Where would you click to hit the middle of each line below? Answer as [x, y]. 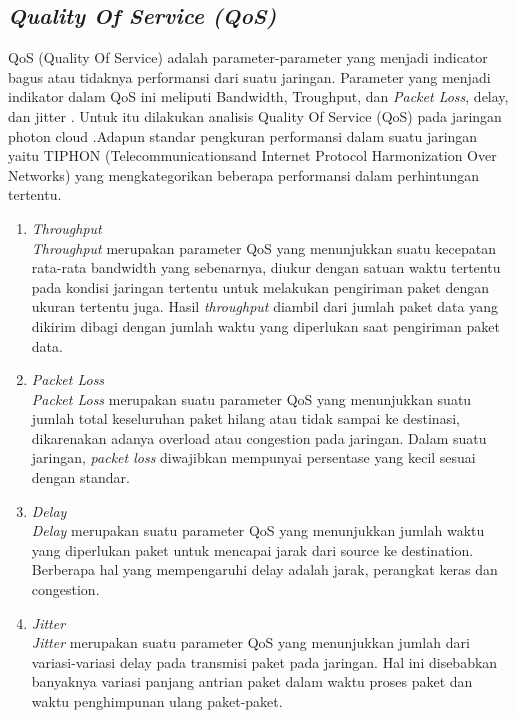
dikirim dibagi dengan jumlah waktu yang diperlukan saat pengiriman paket [265, 325]
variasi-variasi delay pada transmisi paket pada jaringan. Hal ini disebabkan [264, 661]
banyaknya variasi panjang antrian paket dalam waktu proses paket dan [252, 681]
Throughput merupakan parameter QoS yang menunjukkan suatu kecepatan [263, 247]
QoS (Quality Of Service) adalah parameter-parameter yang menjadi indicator [248, 57]
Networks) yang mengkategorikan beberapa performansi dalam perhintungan [244, 174]
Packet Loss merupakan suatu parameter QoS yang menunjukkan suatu [251, 398]
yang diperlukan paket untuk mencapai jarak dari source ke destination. [252, 549]
